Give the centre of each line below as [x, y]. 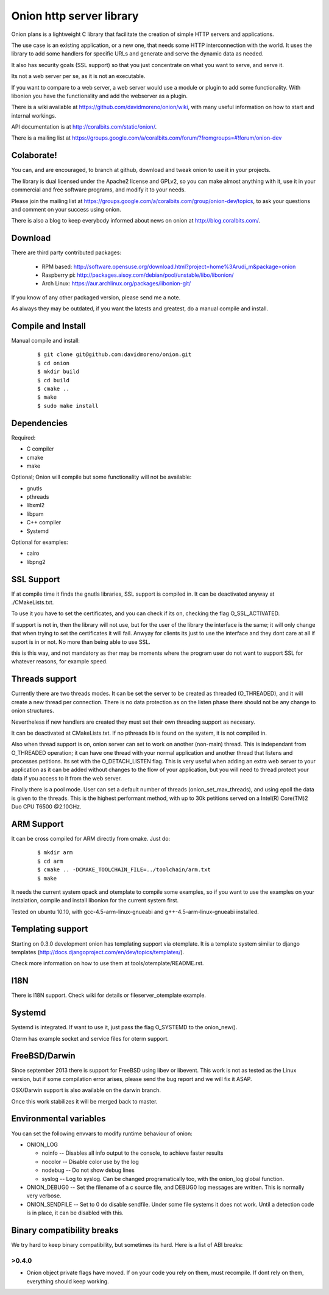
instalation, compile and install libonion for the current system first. [95, 901]
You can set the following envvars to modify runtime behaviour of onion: [102, 1133]
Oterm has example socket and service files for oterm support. [90, 1038]
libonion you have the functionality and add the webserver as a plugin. [100, 96]
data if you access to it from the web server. [66, 778]
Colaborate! [34, 155]
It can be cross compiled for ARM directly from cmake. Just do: [91, 838]
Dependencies [40, 423]
